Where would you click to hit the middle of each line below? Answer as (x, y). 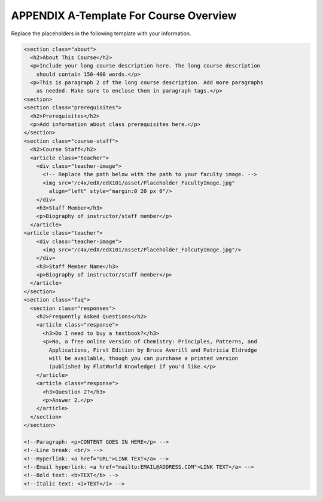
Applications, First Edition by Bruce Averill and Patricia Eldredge (153, 350)
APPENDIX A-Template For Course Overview (124, 16)
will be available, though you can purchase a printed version (144, 358)
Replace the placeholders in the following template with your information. (101, 33)
